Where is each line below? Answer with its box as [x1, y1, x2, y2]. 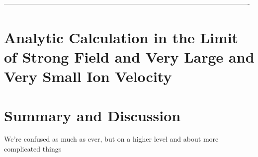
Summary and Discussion [4, 105, 181, 125]
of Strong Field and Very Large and [4, 46, 255, 67]
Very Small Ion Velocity [4, 66, 172, 86]
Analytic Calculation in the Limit [4, 27, 239, 47]
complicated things [4, 144, 62, 154]
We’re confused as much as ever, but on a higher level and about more [4, 134, 219, 144]
